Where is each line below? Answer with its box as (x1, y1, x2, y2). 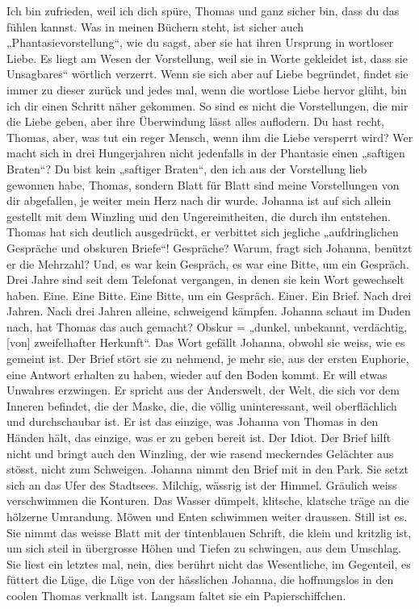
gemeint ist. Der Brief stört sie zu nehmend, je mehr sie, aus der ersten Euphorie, (6, 350, 409, 367)
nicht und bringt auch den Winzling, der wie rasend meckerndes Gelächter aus (6, 444, 394, 461)
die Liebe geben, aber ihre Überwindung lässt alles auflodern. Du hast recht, (6, 113, 384, 130)
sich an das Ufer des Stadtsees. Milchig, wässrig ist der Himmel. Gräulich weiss (6, 476, 397, 493)
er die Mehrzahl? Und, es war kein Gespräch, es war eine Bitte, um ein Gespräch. (6, 255, 409, 272)
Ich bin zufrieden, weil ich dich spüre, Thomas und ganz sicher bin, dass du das (6, 2, 400, 19)
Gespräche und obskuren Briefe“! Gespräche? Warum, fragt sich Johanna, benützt (6, 239, 413, 256)
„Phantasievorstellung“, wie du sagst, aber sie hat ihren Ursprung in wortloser (6, 34, 394, 51)
